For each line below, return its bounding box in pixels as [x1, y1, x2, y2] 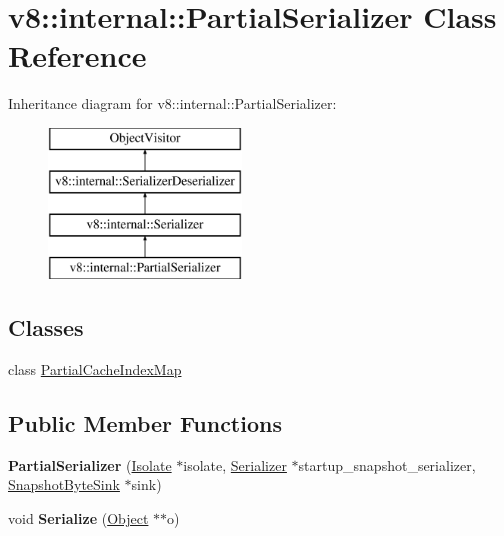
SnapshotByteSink [8, 474, 120, 495]
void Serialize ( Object [8, 507, 149, 528]
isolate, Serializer [183, 454, 287, 475]
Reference [8, 35, 147, 76]
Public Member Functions [8, 407, 282, 438]
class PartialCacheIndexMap [8, 358, 182, 379]
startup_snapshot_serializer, [298, 454, 476, 475]
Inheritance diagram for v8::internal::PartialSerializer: [8, 93, 337, 114]
